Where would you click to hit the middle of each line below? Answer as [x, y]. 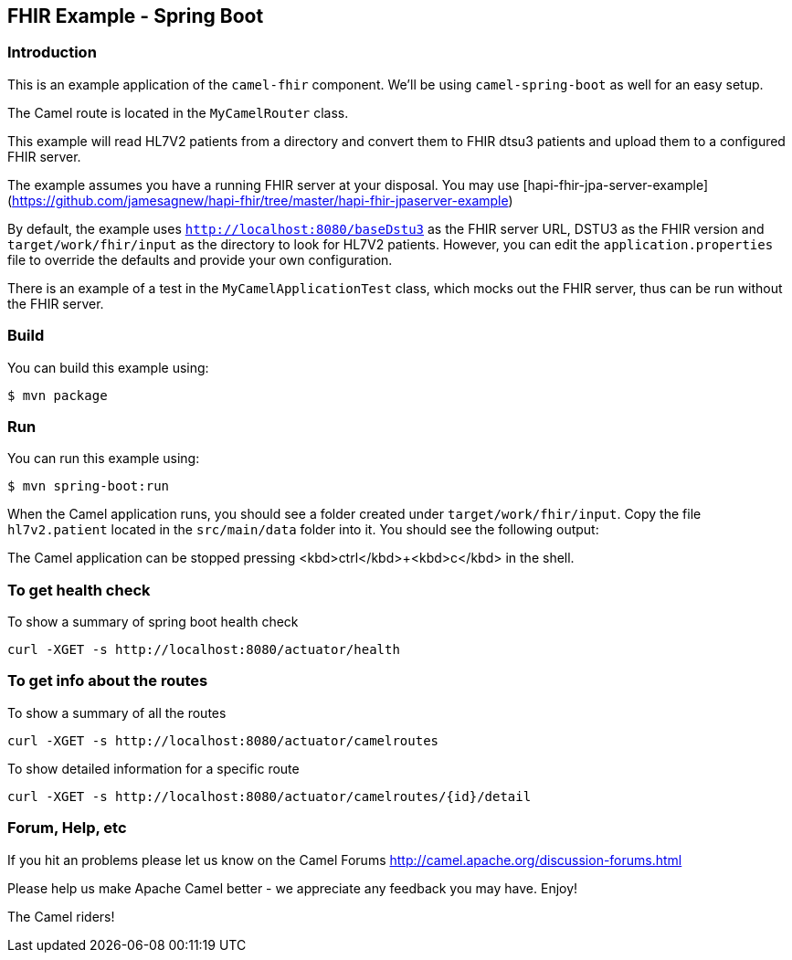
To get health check [79, 590]
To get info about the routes [108, 681]
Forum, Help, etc [67, 828]
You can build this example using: [108, 367]
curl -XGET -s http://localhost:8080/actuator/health [204, 650]
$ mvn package [58, 395]
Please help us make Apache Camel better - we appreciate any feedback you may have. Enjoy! [293, 888]
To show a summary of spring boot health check [153, 622]
